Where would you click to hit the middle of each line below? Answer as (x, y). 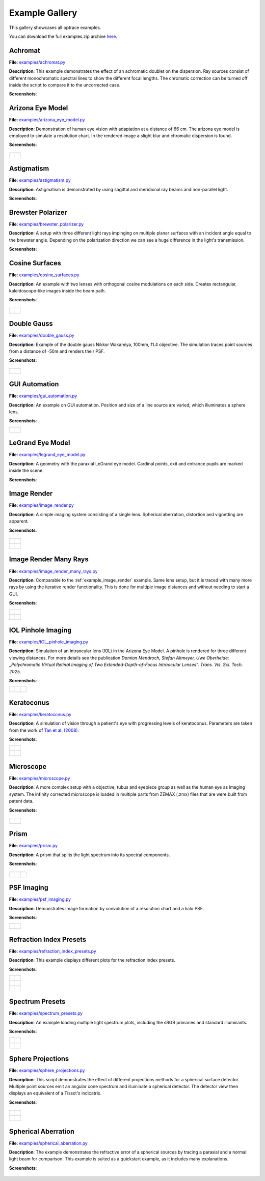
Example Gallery (43, 13)
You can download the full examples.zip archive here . (63, 36)
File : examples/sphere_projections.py (47, 1070)
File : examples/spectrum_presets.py (46, 1013)
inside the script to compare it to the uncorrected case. (65, 85)
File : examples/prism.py (33, 846)
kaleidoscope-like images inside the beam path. (57, 290)
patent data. (21, 801)
